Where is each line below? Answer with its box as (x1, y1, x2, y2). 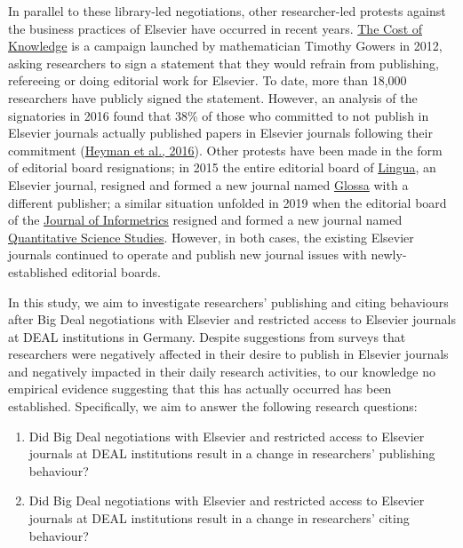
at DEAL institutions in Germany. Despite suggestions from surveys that (8, 327, 406, 345)
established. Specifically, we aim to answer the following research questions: (8, 397, 418, 416)
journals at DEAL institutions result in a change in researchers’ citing (28, 509, 410, 528)
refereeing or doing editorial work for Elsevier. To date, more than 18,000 (8, 71, 407, 90)
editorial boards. (71, 262, 161, 281)
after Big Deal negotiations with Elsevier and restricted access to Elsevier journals (8, 310, 456, 329)
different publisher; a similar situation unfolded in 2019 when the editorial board (8, 193, 447, 211)
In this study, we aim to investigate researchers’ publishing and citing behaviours (8, 292, 449, 311)
